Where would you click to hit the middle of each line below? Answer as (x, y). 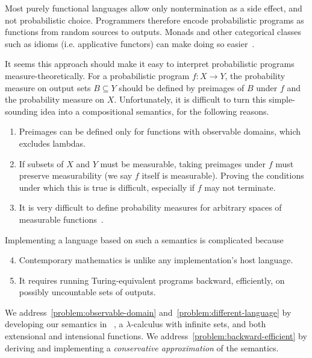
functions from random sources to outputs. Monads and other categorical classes (153, 32)
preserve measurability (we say (76, 175)
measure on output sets (48, 87)
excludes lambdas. (52, 143)
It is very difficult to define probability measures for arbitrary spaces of (150, 207)
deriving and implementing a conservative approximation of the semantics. (142, 347)
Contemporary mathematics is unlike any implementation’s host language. (156, 260)
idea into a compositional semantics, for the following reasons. (155, 111)
